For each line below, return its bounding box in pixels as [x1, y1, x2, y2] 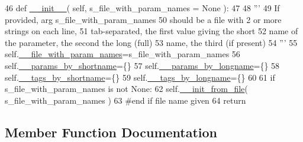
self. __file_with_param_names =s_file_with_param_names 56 [5, 48, 240, 60]
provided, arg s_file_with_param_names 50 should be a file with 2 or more [5, 13, 282, 25]
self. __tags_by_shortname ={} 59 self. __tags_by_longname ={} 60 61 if [5, 71, 275, 83]
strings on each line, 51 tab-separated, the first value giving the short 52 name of [5, 25, 298, 37]
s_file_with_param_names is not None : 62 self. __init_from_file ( [5, 82, 248, 95]
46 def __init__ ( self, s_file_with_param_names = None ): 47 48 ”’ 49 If [5, 2, 280, 14]
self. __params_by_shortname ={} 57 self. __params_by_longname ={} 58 [5, 59, 280, 71]
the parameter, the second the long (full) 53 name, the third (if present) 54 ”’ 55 [5, 36, 298, 48]
